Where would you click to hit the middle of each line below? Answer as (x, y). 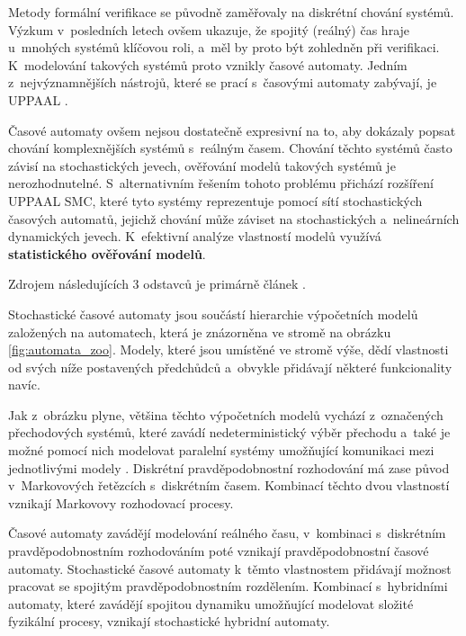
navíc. (24, 385)
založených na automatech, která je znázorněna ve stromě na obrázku (200, 331)
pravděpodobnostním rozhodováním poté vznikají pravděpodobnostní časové (219, 551)
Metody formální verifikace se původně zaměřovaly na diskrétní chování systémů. (231, 12)
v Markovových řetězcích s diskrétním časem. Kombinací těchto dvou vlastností (229, 485)
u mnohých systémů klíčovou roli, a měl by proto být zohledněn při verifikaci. (224, 47)
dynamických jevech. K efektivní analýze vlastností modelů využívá (195, 236)
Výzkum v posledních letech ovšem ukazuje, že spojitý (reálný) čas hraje (209, 29)
